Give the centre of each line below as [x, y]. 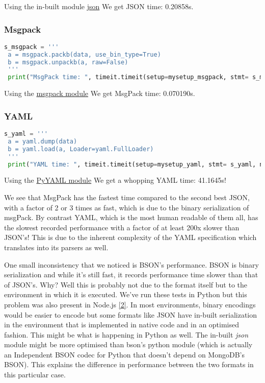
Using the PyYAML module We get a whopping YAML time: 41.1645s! [115, 180]
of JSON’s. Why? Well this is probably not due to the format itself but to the [126, 284]
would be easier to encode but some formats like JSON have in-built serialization [131, 314]
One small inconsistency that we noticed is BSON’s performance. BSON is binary [131, 264]
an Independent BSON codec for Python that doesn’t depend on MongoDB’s [124, 354]
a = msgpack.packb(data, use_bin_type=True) [84, 54]
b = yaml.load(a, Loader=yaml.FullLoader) [81, 149]
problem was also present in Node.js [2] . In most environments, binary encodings [130, 304]
